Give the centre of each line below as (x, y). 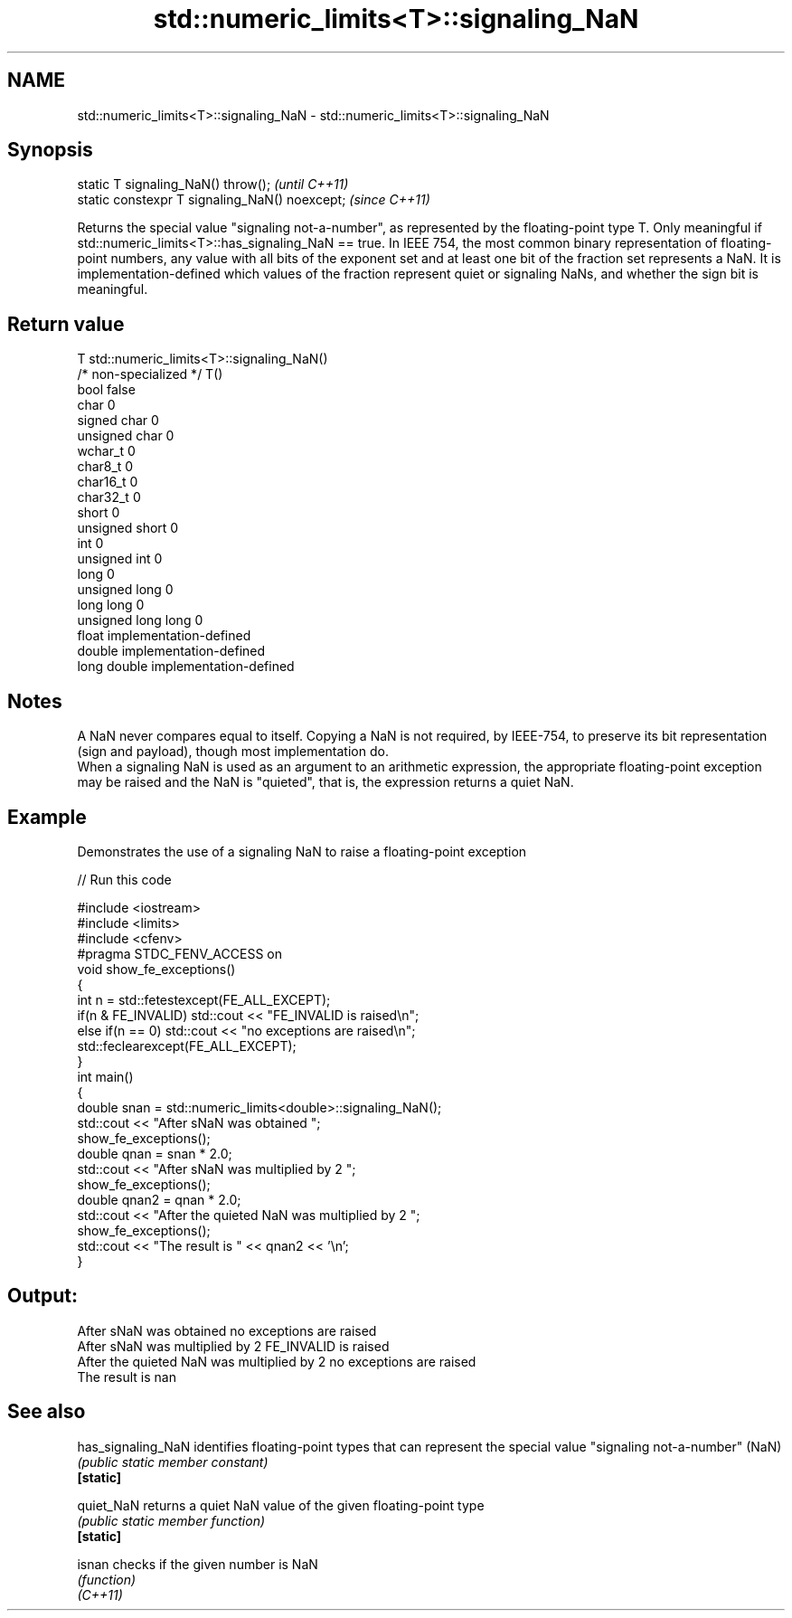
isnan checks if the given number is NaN (198, 1564)
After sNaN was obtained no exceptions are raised (227, 1330)
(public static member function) (171, 1520)
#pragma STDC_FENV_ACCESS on (179, 953)
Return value (66, 324)
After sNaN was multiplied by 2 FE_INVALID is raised (233, 1346)
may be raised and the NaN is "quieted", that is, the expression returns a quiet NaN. (325, 782)
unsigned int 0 (120, 559)
